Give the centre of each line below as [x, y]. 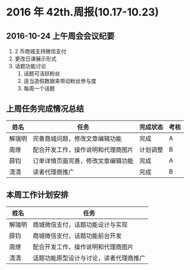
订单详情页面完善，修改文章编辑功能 [83, 161]
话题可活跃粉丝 [42, 74]
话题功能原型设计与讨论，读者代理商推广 [89, 258]
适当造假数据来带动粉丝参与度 [60, 81]
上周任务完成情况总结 [45, 109]
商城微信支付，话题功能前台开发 [78, 236]
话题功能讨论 [30, 66]
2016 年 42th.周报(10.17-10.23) [83, 12]
